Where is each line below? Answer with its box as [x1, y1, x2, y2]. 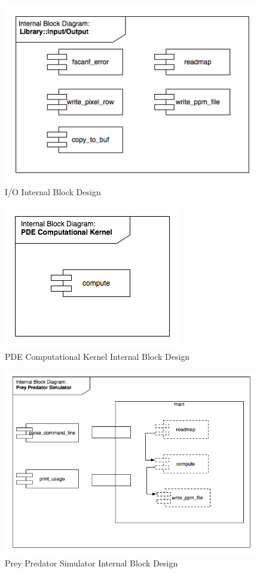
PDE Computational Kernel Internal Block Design [5, 350, 190, 362]
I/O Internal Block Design [5, 186, 101, 198]
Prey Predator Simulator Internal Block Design [5, 556, 178, 569]
